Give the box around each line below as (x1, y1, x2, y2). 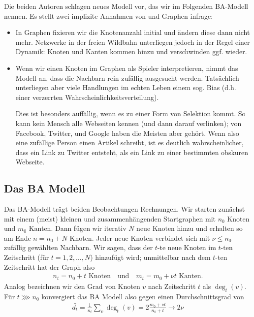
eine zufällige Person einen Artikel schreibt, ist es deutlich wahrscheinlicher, (15, 137, 244, 148)
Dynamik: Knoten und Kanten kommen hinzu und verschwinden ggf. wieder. (15, 46, 247, 57)
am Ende (4, 232, 31, 243)
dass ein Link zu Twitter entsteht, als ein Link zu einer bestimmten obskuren (15, 147, 249, 157)
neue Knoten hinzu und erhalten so (136, 223, 243, 233)
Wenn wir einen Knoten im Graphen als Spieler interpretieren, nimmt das (15, 63, 238, 73)
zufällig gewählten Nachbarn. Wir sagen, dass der (4, 242, 153, 253)
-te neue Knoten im (157, 242, 216, 253)
